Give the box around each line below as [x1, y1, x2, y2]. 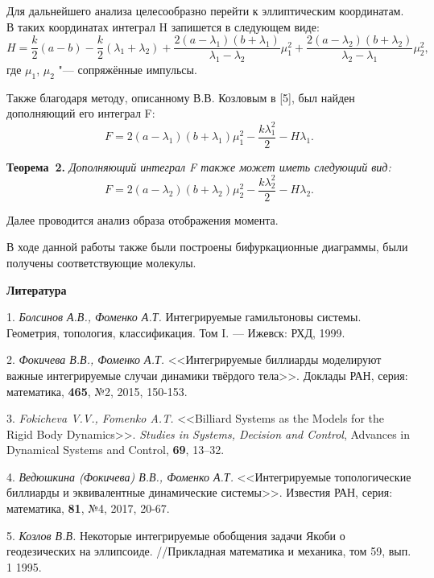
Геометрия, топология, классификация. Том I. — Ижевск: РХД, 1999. [6, 324, 345, 341]
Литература [6, 281, 67, 298]
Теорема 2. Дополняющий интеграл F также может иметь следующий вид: [6, 158, 391, 175]
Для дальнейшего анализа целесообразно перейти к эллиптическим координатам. [6, 2, 404, 19]
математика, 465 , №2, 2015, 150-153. [6, 382, 188, 399]
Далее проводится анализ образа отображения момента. [6, 211, 279, 228]
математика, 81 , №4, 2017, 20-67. [6, 500, 170, 517]
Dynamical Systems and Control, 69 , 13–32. [6, 441, 225, 458]
